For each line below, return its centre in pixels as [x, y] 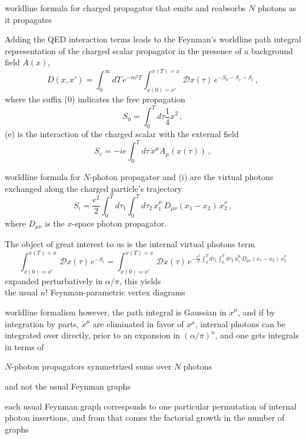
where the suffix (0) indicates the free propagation [95, 99]
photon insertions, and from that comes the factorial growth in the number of [145, 418]
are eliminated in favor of [138, 323]
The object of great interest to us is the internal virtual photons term [130, 243]
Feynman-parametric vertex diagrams [118, 292]
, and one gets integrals [257, 335]
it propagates [29, 19]
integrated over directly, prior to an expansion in [92, 335]
